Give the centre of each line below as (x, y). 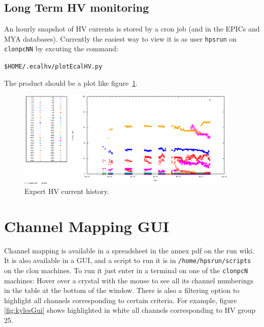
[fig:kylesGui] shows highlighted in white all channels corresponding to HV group (130, 310)
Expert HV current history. (67, 191)
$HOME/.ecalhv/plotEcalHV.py (53, 67)
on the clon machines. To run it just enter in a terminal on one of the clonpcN (126, 270)
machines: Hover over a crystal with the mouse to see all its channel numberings (129, 280)
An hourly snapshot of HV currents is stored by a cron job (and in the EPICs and (132, 29)
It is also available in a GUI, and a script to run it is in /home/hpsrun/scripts (128, 260)
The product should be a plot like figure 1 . (71, 83)
